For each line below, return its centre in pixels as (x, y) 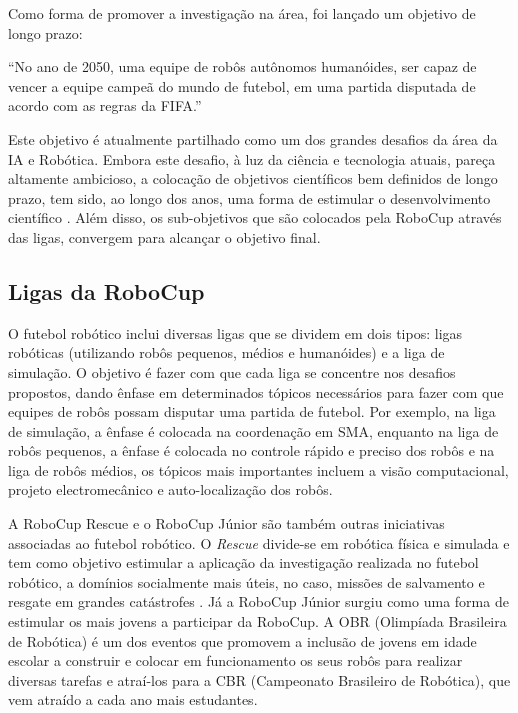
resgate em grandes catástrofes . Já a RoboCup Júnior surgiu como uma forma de (258, 601)
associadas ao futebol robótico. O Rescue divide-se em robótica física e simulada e (259, 542)
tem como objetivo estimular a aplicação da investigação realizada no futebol (243, 562)
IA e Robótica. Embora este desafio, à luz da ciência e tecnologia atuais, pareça (252, 158)
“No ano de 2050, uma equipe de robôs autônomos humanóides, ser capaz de (242, 66)
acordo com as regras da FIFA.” (105, 105)
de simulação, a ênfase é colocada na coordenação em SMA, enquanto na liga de (253, 430)
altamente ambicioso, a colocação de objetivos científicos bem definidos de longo (253, 178)
